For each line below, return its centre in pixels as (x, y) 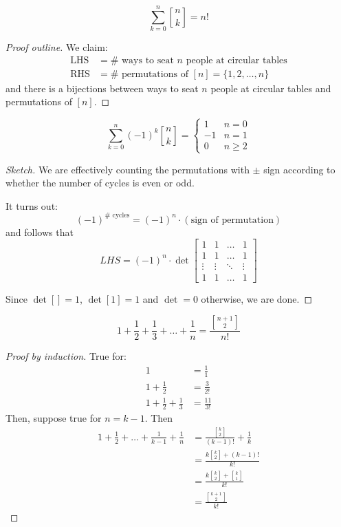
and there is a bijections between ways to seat (102, 88)
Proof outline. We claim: (57, 47)
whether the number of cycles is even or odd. (100, 183)
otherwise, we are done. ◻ (257, 298)
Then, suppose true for (54, 417)
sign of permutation (232, 220)
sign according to (299, 169)
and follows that (40, 232)
